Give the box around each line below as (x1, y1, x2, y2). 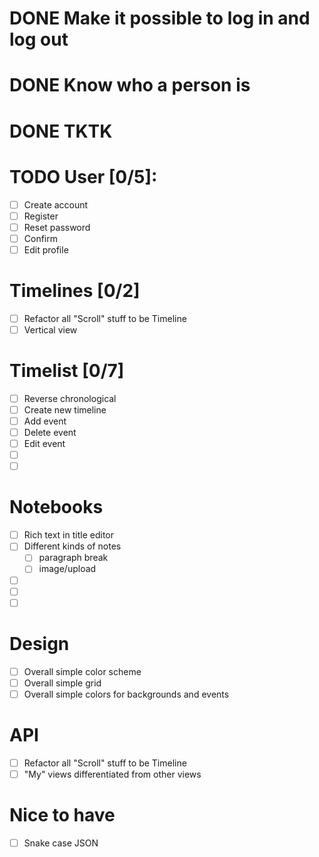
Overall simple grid (23, 677, 102, 689)
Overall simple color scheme (23, 665, 142, 677)
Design (9, 632, 70, 655)
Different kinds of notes (23, 540, 122, 552)
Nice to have (9, 804, 116, 826)
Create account (23, 198, 89, 211)
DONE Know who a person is (9, 74, 251, 97)
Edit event (23, 438, 66, 450)
